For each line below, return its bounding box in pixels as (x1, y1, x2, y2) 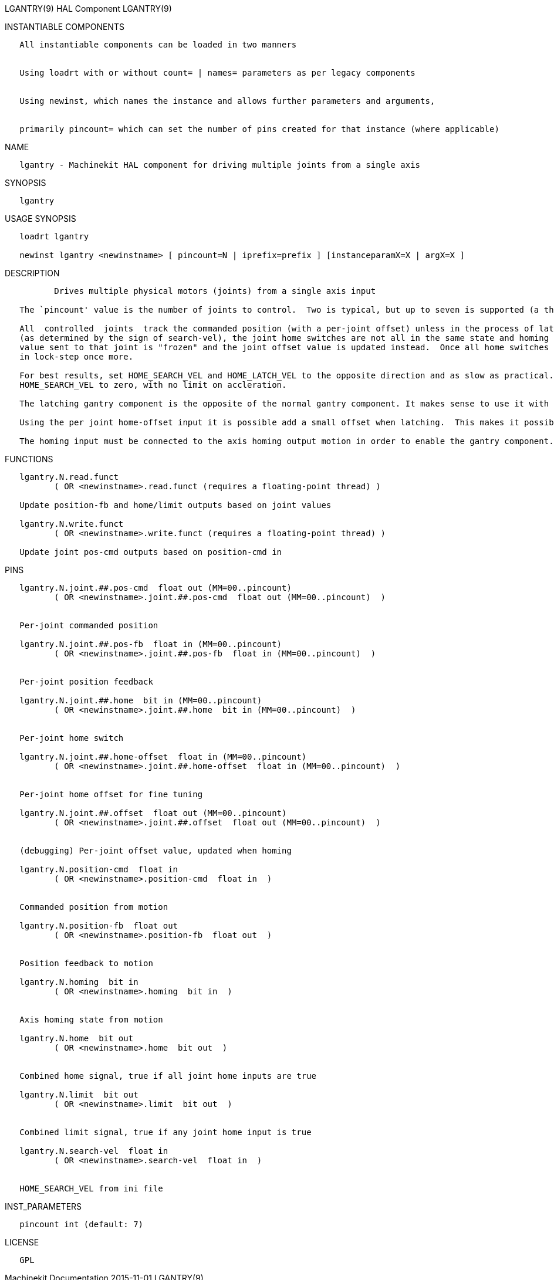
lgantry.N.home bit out (19, 1034, 134, 1043)
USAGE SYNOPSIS (5, 214, 76, 224)
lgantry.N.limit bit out (19, 1090, 138, 1099)
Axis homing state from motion (19, 1015, 163, 1024)
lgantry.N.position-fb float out (19, 921, 178, 930)
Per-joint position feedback (19, 677, 153, 686)
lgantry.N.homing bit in (19, 977, 138, 987)
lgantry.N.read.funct (19, 472, 119, 482)
